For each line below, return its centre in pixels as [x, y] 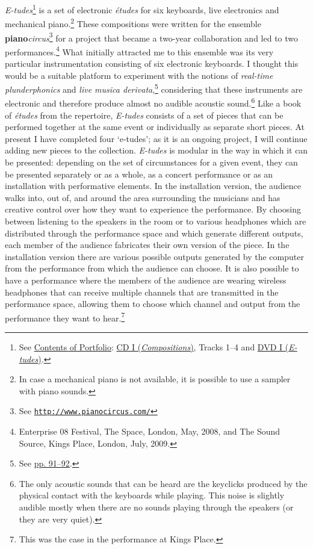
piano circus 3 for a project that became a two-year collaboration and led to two [152, 37]
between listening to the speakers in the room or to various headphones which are [156, 221]
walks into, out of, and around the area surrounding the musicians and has [143, 197]
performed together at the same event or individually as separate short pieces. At [155, 127]
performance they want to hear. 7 [65, 317]
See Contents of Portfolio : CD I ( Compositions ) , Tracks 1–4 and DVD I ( [154, 347]
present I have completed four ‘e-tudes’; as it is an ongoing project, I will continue [156, 138]
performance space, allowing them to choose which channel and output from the [153, 304]
